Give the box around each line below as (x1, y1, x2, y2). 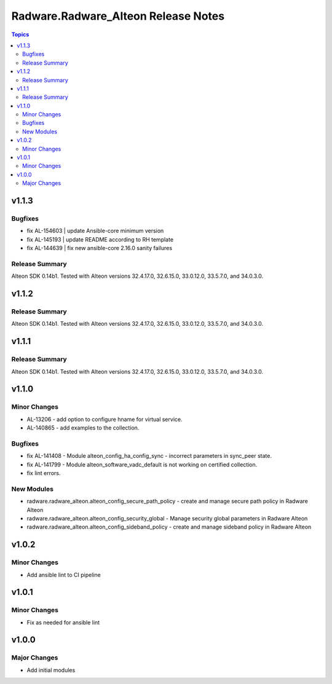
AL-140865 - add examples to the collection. (26, 424, 140, 431)
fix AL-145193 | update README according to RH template (26, 235, 174, 243)
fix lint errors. (26, 470, 61, 477)
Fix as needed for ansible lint (26, 618, 100, 626)
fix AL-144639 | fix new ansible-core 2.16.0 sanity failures (26, 245, 172, 252)
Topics (11, 31, 30, 38)
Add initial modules (26, 666, 76, 674)
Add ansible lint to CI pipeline (26, 571, 101, 578)
